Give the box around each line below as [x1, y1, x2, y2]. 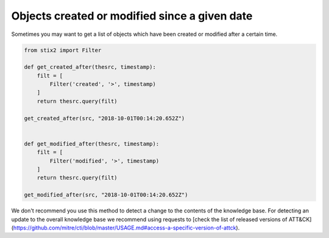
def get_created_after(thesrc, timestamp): [24, 64, 157, 71]
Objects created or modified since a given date [11, 9, 253, 23]
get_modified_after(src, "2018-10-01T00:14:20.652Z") [24, 192, 188, 198]
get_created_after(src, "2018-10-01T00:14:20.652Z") [24, 114, 185, 122]
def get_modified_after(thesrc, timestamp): [24, 140, 160, 147]
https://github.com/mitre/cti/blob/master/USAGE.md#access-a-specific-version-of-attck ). [13, 224, 240, 231]
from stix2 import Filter [24, 46, 102, 54]
